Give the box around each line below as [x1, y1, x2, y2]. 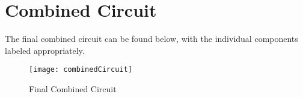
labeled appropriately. [5, 44, 85, 56]
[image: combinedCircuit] [29, 65, 132, 74]
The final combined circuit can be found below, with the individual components [5, 32, 298, 45]
